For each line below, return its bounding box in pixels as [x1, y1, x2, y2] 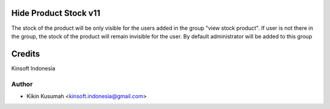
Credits [11, 49, 40, 59]
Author [11, 80, 33, 88]
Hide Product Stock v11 [11, 8, 101, 18]
